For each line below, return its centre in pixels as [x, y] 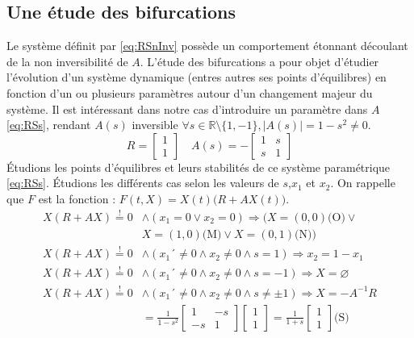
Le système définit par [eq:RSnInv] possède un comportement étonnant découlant [207, 46]
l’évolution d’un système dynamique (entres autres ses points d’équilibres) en [197, 77]
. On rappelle [363, 183]
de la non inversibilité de [67, 61]
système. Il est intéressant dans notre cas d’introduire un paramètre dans [187, 108]
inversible [155, 125]
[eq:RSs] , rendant [49, 125]
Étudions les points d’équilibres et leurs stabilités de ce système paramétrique [199, 167]
